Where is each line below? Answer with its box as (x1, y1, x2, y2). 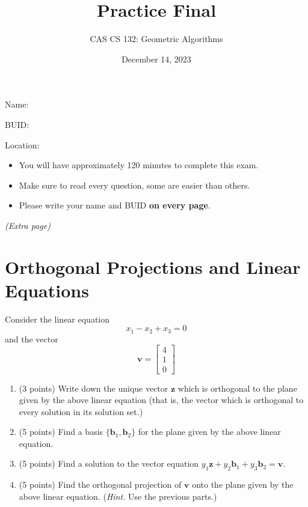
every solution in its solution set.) (19, 405, 143, 417)
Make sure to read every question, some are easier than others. (19, 178, 250, 191)
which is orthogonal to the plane (177, 381, 297, 394)
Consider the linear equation (5, 312, 110, 325)
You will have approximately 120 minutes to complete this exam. (19, 159, 259, 171)
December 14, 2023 (122, 52, 191, 65)
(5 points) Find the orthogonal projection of (19, 478, 182, 491)
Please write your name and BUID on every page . (19, 199, 211, 211)
